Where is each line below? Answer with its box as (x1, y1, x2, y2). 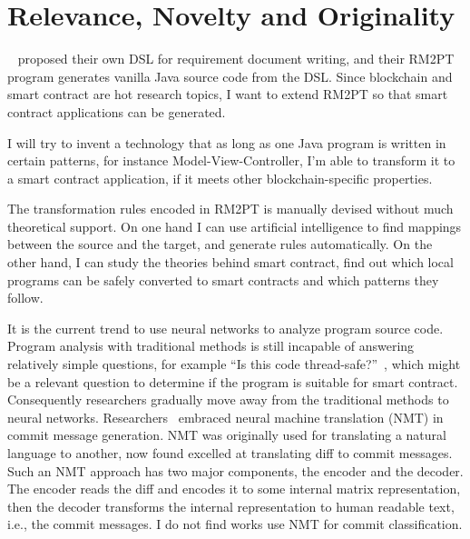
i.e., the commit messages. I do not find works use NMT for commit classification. (7, 514, 463, 534)
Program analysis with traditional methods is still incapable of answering (7, 336, 415, 355)
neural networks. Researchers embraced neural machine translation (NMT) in (7, 407, 444, 426)
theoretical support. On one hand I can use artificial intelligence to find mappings (7, 216, 462, 235)
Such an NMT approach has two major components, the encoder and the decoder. (7, 461, 464, 480)
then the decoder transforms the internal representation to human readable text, (7, 496, 455, 515)
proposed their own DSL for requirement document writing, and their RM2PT (17, 49, 455, 68)
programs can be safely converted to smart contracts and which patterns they (7, 270, 439, 289)
